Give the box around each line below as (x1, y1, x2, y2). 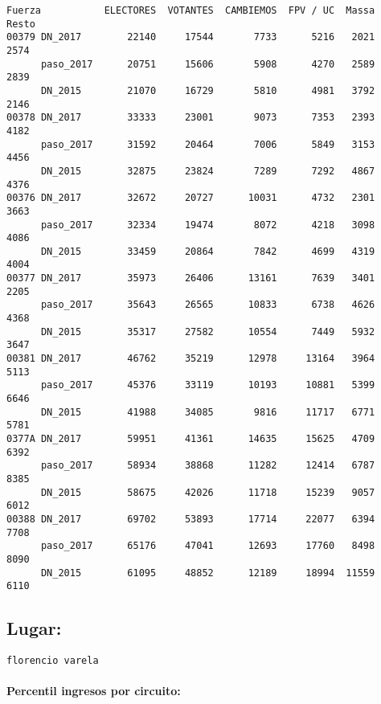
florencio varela (6, 655, 99, 667)
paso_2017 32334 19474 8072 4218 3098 (40, 219, 375, 231)
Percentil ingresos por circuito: (6, 682, 181, 699)
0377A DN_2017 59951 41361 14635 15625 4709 (6, 433, 375, 444)
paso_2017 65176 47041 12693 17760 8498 (40, 540, 375, 552)
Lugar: (6, 616, 62, 641)
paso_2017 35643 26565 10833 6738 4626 (40, 299, 375, 311)
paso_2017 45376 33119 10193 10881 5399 (40, 379, 375, 391)
